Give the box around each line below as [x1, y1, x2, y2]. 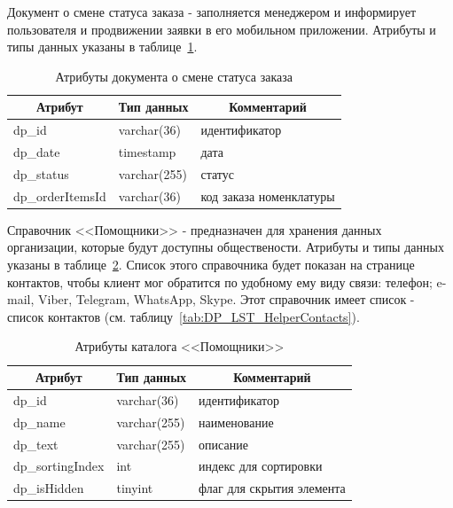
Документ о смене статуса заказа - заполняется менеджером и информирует [7, 3, 417, 20]
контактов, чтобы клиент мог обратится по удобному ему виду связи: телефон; [7, 272, 433, 291]
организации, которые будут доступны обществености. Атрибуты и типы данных [7, 238, 444, 256]
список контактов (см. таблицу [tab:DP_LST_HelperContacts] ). [7, 307, 360, 325]
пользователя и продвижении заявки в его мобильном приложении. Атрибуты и [7, 20, 436, 38]
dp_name [13, 412, 66, 431]
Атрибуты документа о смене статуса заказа [55, 66, 293, 85]
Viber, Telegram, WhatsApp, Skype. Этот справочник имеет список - [37, 290, 415, 309]
